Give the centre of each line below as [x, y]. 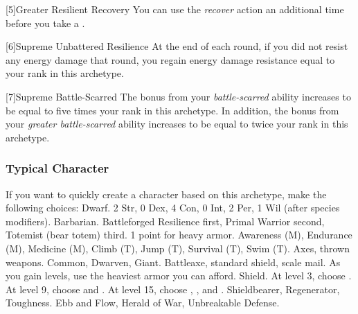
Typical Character [57, 168]
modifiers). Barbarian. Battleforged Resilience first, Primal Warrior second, [165, 221]
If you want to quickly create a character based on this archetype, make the [166, 194]
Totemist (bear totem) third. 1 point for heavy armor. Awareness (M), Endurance [179, 235]
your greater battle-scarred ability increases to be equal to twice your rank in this [177, 124]
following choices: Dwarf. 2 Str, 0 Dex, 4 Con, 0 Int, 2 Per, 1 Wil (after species [173, 208]
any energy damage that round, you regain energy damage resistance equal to [170, 59]
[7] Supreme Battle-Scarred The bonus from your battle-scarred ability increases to [178, 96]
